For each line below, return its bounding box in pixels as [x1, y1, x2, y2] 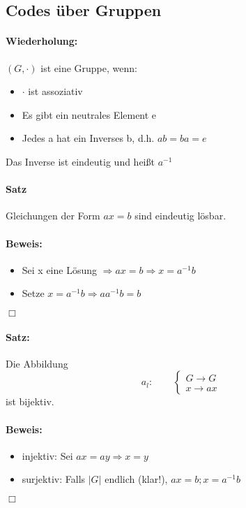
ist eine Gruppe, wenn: [40, 60, 137, 75]
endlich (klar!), [105, 472, 168, 486]
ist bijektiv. [6, 394, 54, 409]
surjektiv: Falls [22, 472, 86, 486]
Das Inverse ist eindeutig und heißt [6, 154, 155, 168]
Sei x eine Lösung [22, 262, 98, 277]
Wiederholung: [6, 34, 78, 48]
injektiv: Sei [22, 448, 73, 463]
